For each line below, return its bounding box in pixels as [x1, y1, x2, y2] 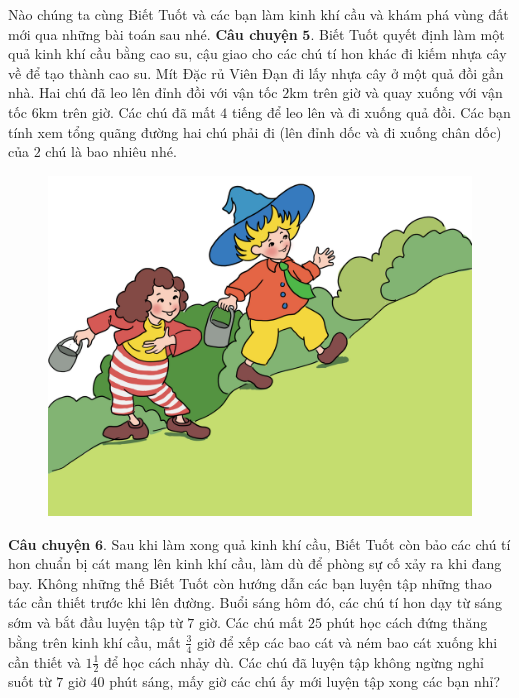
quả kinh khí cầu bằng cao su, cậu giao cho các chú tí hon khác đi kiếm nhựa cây [8, 43, 507, 64]
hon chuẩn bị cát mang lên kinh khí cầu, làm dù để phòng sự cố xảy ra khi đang [8, 553, 502, 574]
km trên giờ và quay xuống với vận [289, 82, 503, 103]
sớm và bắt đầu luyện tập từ [8, 612, 183, 633]
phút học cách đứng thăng [326, 612, 488, 633]
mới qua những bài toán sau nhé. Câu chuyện [8, 23, 298, 44]
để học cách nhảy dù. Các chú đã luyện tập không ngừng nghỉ [103, 651, 484, 672]
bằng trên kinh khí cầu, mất [8, 631, 181, 652]
